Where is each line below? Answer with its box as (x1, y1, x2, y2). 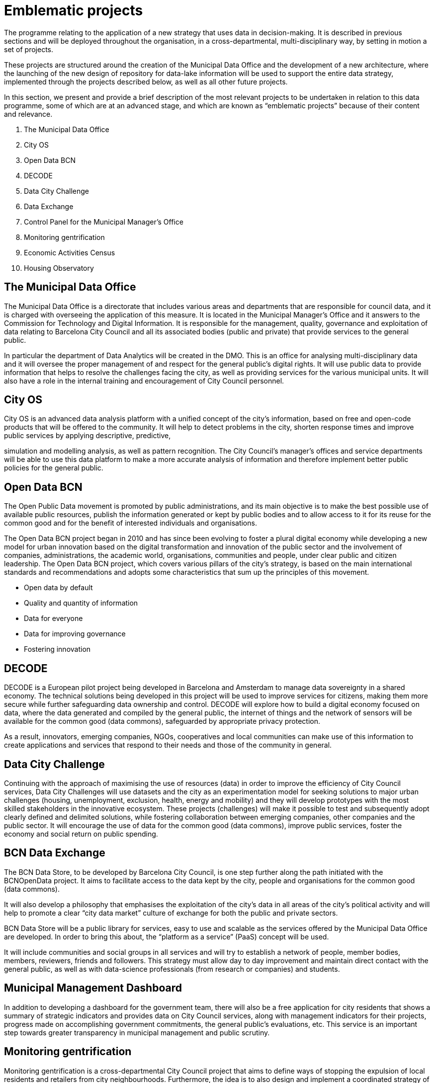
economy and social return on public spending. (4, 829, 158, 838)
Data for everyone (24, 614, 83, 623)
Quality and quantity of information (24, 599, 138, 608)
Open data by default (24, 583, 93, 592)
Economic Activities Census (24, 248, 115, 257)
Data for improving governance (24, 629, 126, 638)
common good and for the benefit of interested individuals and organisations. (4, 519, 257, 528)
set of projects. (4, 45, 54, 54)
